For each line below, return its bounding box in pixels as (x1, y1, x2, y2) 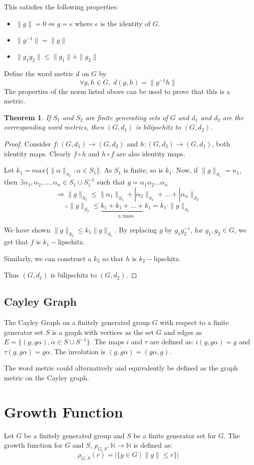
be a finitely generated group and (24, 430, 125, 440)
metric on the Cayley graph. (4, 372, 89, 383)
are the (222, 112, 244, 122)
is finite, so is (123, 165, 163, 175)
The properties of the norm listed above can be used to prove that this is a (4, 86, 230, 96)
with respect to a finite (160, 317, 229, 327)
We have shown (4, 224, 51, 234)
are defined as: (149, 336, 193, 347)
